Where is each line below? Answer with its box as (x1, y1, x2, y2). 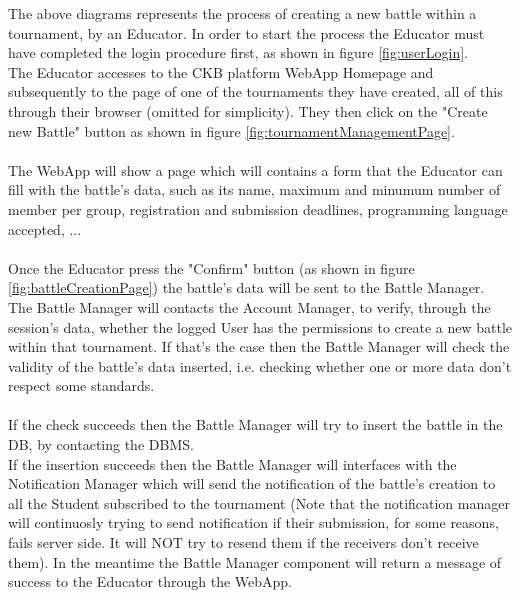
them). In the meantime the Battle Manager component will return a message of (8, 551, 502, 572)
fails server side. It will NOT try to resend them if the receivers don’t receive (8, 532, 479, 553)
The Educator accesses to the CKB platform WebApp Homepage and (8, 61, 434, 82)
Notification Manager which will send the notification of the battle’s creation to (8, 473, 496, 494)
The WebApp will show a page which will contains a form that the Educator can (8, 159, 503, 180)
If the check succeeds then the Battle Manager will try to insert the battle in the (8, 414, 503, 435)
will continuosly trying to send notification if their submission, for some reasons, (8, 512, 499, 533)
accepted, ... (8, 218, 82, 239)
